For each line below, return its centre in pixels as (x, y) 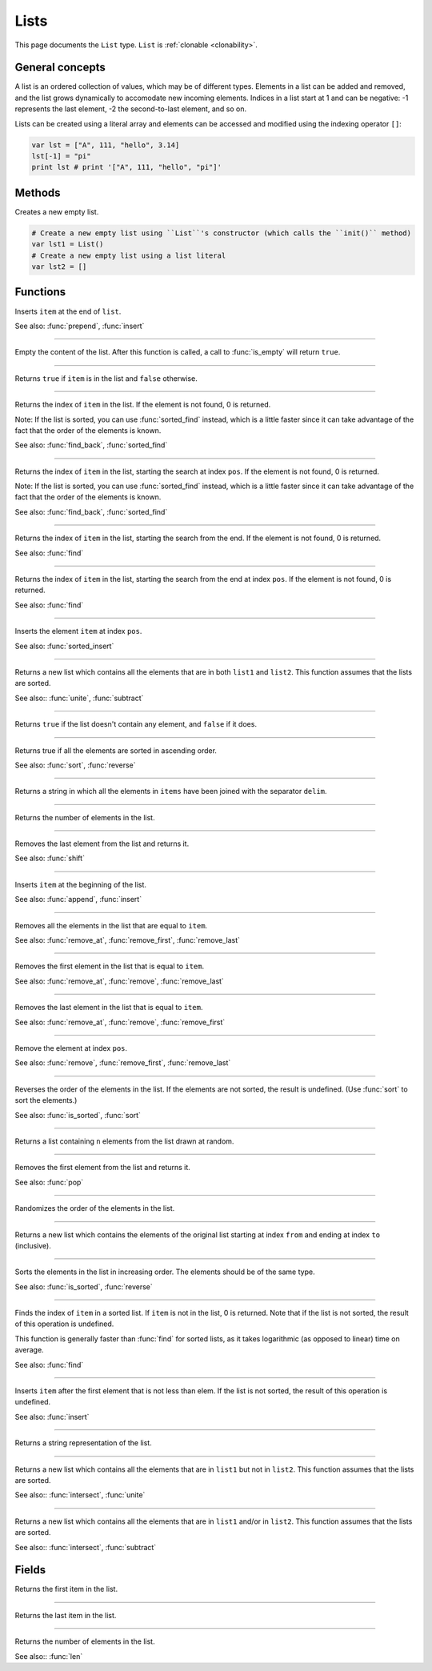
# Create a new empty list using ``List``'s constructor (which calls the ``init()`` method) (222, 233)
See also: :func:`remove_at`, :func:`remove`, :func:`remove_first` (120, 1022)
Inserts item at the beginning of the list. (81, 884)
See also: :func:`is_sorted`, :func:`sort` (78, 1115)
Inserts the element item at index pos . (78, 631)
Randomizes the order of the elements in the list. (95, 1208)
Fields (30, 1570)
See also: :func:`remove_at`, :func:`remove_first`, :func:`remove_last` (127, 940)
